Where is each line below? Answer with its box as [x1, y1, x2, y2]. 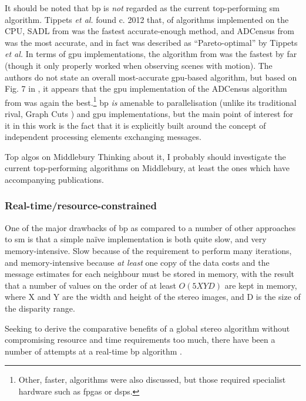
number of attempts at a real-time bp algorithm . [5, 345, 182, 357]
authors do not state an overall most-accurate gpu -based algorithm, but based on [5, 71, 297, 83]
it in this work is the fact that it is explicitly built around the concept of [5, 119, 266, 131]
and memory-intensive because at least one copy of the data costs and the [5, 256, 270, 268]
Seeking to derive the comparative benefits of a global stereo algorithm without [5, 322, 290, 334]
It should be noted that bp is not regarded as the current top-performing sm [5, 2, 280, 14]
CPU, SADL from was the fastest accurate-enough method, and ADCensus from [5, 25, 294, 37]
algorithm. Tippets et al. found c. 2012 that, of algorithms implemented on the [5, 13, 289, 25]
